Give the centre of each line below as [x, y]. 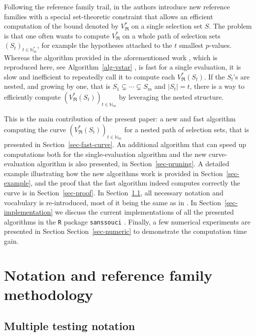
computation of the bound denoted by [61, 26]
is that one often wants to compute [57, 35]
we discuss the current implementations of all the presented [144, 212]
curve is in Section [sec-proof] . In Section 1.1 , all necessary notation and [114, 192]
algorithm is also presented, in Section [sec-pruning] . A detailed [133, 164]
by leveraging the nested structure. [171, 96]
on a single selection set [167, 26]
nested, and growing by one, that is [57, 86]
